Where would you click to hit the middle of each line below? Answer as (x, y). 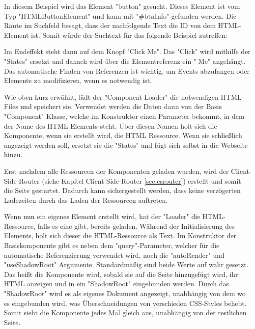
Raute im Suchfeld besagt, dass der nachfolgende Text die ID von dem (110, 25)
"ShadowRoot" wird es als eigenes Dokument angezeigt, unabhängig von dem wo (125, 293)
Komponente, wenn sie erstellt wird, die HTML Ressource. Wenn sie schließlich (123, 135)
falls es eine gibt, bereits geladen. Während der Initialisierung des (136, 226)
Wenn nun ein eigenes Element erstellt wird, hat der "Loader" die (102, 216)
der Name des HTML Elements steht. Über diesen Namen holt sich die (111, 125)
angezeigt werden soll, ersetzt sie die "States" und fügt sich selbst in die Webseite (126, 145)
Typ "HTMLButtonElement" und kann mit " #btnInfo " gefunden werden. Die (120, 15)
